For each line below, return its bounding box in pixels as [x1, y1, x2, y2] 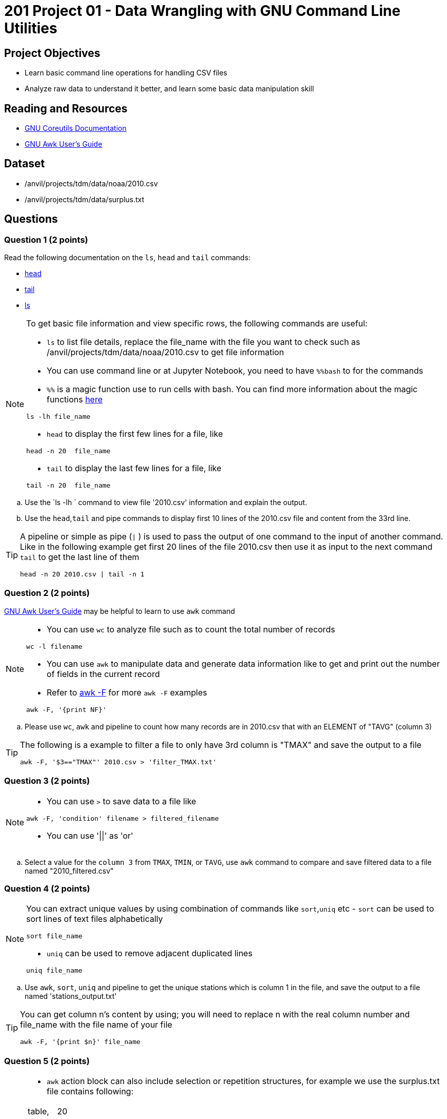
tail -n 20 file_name [26, 481, 111, 490]
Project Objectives [4, 46, 100, 60]
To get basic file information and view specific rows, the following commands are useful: [26, 318, 368, 329]
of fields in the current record [47, 668, 160, 679]
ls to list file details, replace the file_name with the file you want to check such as [47, 337, 360, 348]
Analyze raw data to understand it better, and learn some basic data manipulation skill [25, 84, 314, 93]
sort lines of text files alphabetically [26, 914, 163, 924]
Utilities [4, 20, 57, 37]
